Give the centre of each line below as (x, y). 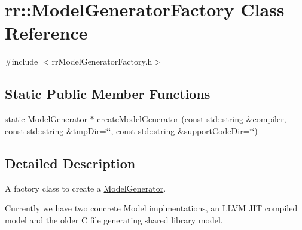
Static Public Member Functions (108, 94)
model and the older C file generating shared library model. (114, 220)
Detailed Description (70, 163)
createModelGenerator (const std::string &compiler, (192, 119)
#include (22, 61)
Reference (46, 33)
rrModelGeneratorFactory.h (102, 61)
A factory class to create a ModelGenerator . (86, 188)
